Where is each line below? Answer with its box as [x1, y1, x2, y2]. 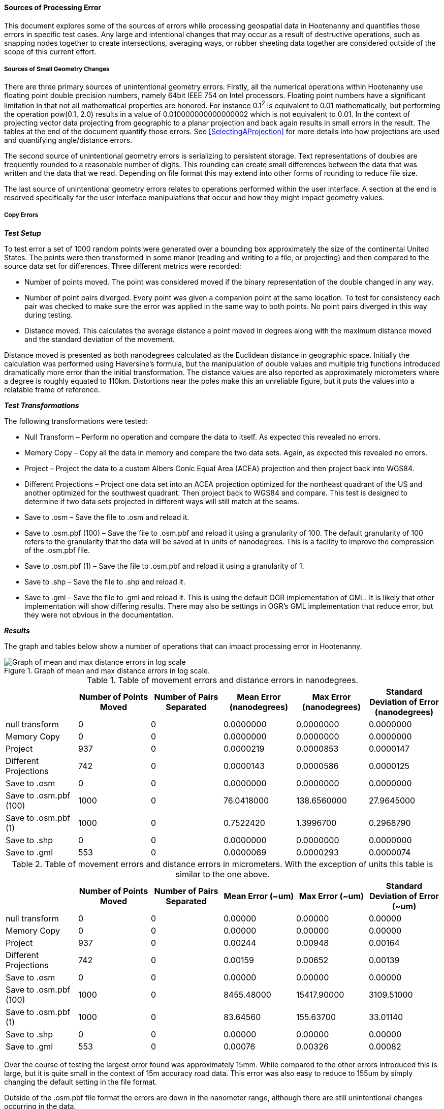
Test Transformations [4, 401, 79, 410]
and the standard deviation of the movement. [24, 334, 175, 344]
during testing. [24, 310, 73, 319]
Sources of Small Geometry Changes [4, 66, 110, 73]
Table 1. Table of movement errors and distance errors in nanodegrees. [87, 674, 358, 685]
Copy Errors [4, 211, 39, 219]
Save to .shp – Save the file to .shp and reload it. [24, 577, 185, 586]
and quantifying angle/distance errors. [4, 136, 133, 145]
